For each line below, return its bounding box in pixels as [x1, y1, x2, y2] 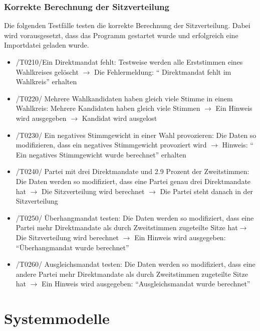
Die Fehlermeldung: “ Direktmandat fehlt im [94, 66, 231, 77]
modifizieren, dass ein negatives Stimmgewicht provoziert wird [16, 139, 207, 150]
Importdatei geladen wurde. [4, 40, 89, 50]
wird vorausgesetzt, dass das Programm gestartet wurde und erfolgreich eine [4, 30, 238, 40]
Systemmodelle [4, 308, 110, 328]
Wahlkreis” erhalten [16, 76, 77, 87]
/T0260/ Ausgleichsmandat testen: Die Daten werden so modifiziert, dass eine [16, 259, 255, 269]
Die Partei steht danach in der [160, 186, 253, 196]
